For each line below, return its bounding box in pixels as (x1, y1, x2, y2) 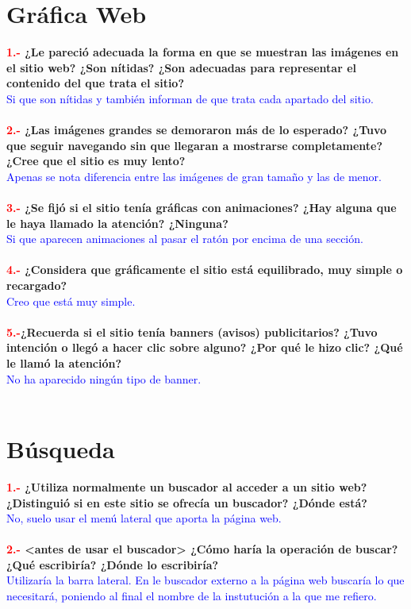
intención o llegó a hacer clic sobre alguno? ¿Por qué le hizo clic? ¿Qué (6, 339, 403, 356)
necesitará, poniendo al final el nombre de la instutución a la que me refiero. (6, 588, 377, 604)
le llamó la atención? (6, 355, 122, 371)
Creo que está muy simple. (6, 292, 136, 309)
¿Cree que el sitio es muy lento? (6, 152, 186, 169)
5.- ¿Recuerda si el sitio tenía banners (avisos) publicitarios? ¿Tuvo (6, 323, 378, 340)
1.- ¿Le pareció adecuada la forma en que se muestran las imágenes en (6, 44, 399, 60)
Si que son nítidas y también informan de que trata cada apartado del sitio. (6, 90, 374, 106)
